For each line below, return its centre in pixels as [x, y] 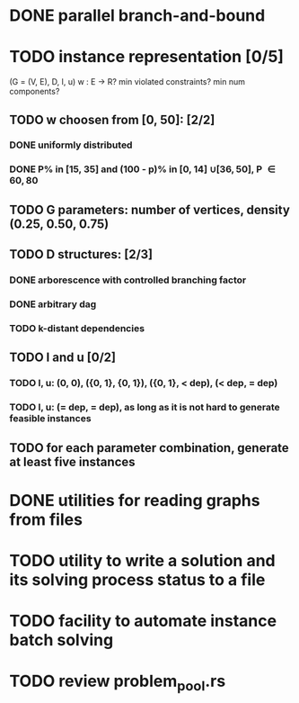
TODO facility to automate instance [143, 621]
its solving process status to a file [137, 579]
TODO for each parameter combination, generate [149, 448]
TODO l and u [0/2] [63, 358]
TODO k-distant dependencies [77, 328]
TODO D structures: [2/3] [81, 254]
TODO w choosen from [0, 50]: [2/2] [112, 119]
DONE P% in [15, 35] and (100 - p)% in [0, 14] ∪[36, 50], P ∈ [142, 169]
